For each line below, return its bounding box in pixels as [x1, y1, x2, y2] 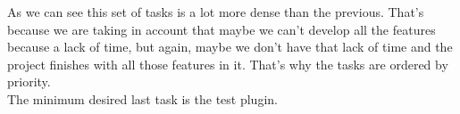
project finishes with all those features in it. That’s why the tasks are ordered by [7, 54, 448, 73]
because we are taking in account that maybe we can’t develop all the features [7, 20, 436, 38]
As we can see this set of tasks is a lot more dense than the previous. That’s [7, 3, 424, 20]
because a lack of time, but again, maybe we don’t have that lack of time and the [7, 37, 453, 56]
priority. [7, 72, 51, 91]
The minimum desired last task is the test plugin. [7, 89, 278, 108]
